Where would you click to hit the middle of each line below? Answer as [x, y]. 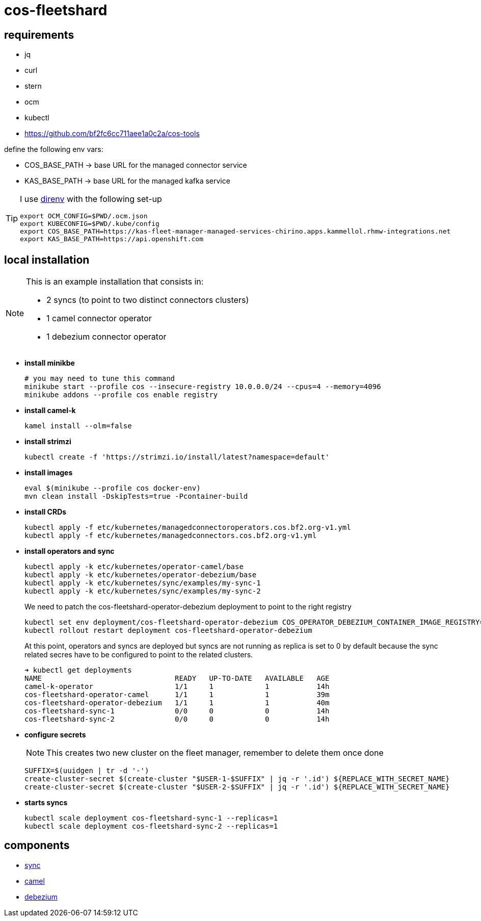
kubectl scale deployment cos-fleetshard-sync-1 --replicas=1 [151, 818]
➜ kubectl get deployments [78, 670]
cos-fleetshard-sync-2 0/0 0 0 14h [177, 719]
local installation [47, 260]
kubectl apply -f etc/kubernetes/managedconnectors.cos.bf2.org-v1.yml [171, 536]
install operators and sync [70, 551]
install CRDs [46, 512]
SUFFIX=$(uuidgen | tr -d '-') [87, 771]
